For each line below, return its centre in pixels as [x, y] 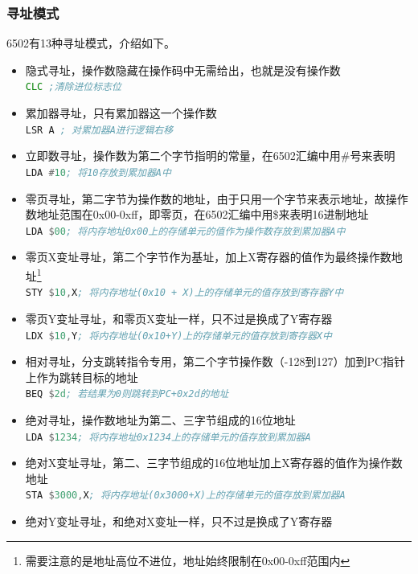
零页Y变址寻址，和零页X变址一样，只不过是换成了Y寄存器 [179, 318]
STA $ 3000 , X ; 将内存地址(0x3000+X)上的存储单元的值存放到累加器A [185, 496]
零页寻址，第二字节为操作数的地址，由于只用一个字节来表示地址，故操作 [217, 198]
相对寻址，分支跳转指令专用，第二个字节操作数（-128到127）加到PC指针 [215, 361]
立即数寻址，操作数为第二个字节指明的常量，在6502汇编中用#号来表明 [210, 156]
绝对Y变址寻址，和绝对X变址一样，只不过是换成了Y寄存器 [179, 521]
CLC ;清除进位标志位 [73, 87]
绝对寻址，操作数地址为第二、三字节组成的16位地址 [160, 420]
